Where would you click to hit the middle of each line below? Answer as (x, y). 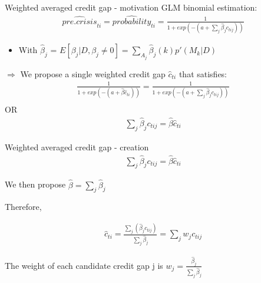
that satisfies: (203, 73)
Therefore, (23, 207)
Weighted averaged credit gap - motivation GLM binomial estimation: (131, 7)
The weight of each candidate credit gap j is (84, 265)
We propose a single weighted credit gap (93, 73)
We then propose (35, 184)
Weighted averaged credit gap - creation (77, 147)
